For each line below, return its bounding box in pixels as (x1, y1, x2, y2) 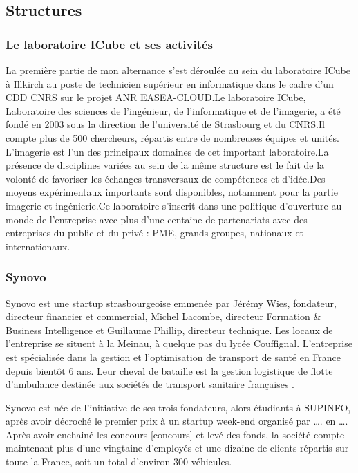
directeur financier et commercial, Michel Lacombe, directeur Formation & (6, 309, 321, 324)
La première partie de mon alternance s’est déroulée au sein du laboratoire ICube (6, 63, 350, 77)
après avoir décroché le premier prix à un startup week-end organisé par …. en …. (6, 414, 348, 428)
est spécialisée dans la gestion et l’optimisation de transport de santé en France (6, 349, 341, 364)
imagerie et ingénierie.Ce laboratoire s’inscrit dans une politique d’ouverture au (6, 198, 342, 212)
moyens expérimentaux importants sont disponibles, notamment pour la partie (6, 185, 338, 199)
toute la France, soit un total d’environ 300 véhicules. (6, 454, 232, 469)
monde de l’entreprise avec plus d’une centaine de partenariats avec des (6, 212, 308, 226)
